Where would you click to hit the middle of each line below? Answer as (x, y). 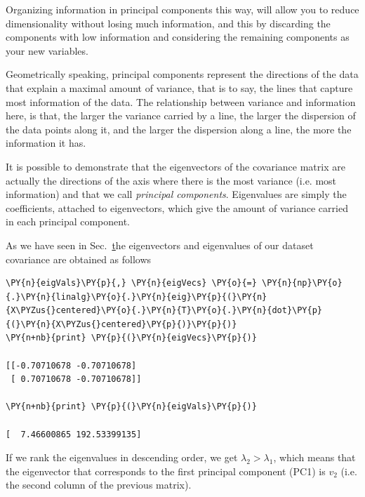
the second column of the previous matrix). (99, 485)
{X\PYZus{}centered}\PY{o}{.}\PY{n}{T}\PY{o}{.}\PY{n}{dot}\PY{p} (164, 311)
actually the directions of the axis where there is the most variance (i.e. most (171, 180)
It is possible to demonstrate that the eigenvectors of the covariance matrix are (175, 166)
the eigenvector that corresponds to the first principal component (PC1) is (166, 471)
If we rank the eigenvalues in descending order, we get (122, 457)
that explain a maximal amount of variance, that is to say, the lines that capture (179, 87)
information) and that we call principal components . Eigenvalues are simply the (176, 194)
